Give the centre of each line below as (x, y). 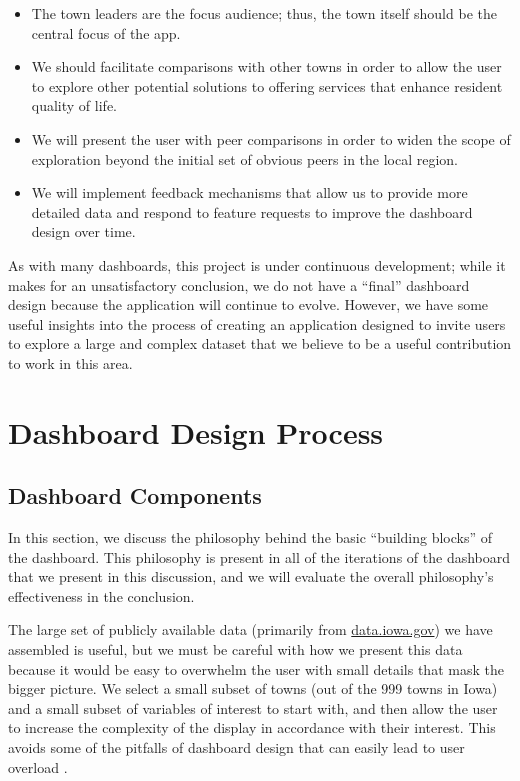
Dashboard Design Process (196, 431)
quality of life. (74, 105)
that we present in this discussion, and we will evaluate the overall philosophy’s (251, 576)
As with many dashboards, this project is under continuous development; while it (257, 264)
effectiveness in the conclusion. (101, 595)
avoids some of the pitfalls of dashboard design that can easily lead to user (236, 747)
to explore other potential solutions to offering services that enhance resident (267, 85)
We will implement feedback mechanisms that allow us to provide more (249, 192)
